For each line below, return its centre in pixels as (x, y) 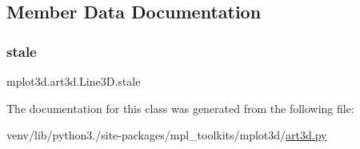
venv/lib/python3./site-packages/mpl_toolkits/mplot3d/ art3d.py (167, 135)
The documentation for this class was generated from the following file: (180, 108)
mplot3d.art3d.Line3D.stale (74, 81)
